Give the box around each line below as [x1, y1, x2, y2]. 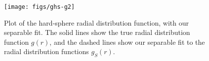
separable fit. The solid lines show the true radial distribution [4, 27, 190, 37]
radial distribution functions [4, 46, 89, 57]
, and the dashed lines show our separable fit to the [49, 36, 205, 47]
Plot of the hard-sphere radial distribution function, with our [4, 17, 189, 28]
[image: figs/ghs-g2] [4, 3, 75, 10]
